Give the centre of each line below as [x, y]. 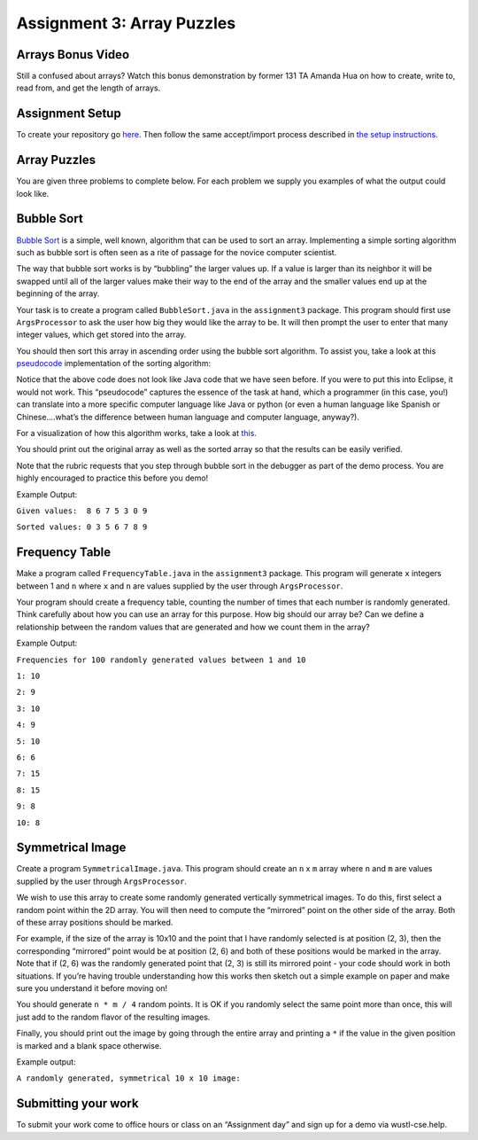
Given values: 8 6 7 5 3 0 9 [82, 511]
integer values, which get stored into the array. [101, 335]
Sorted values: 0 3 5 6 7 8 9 [82, 527]
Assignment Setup [69, 114]
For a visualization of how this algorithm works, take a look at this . [136, 433]
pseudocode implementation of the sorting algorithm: [114, 363]
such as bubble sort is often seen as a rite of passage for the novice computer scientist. [177, 252]
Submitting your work [77, 1104]
